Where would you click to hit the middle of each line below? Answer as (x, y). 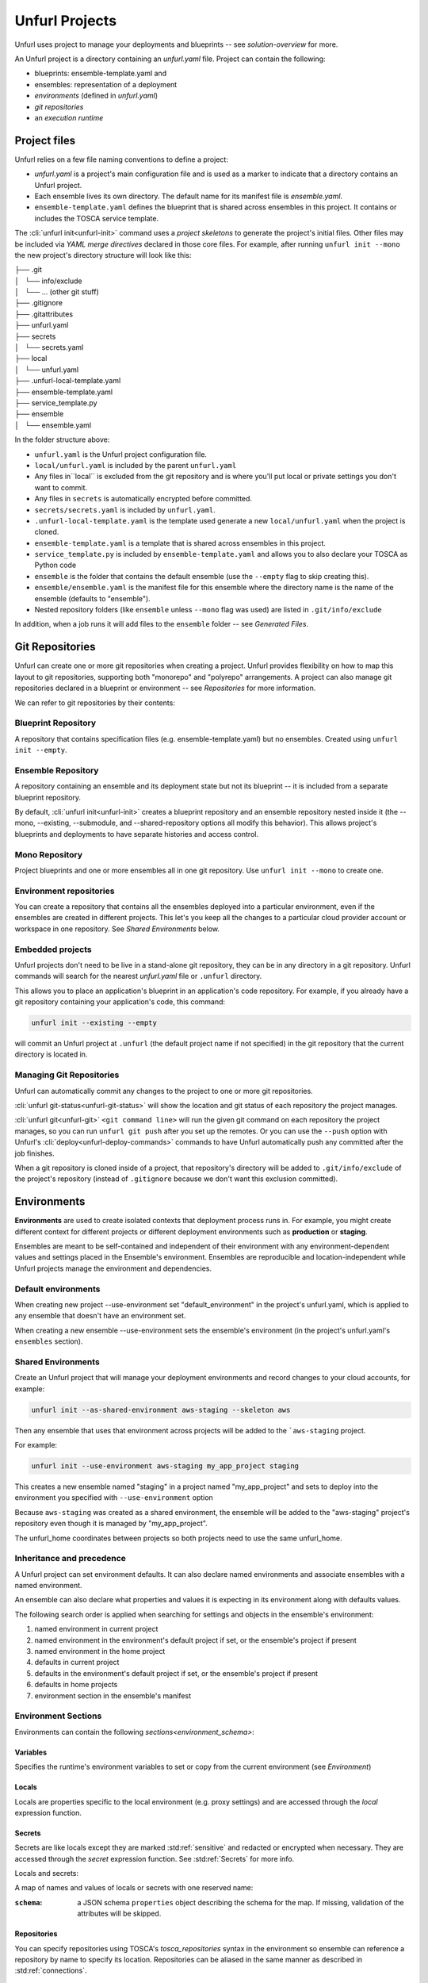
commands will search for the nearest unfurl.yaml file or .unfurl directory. (138, 976)
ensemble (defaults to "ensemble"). (92, 598)
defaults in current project (77, 1663)
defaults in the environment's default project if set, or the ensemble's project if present (176, 1673)
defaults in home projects (76, 1685)
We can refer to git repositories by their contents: (95, 703)
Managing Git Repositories (67, 1075)
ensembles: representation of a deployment (106, 84)
